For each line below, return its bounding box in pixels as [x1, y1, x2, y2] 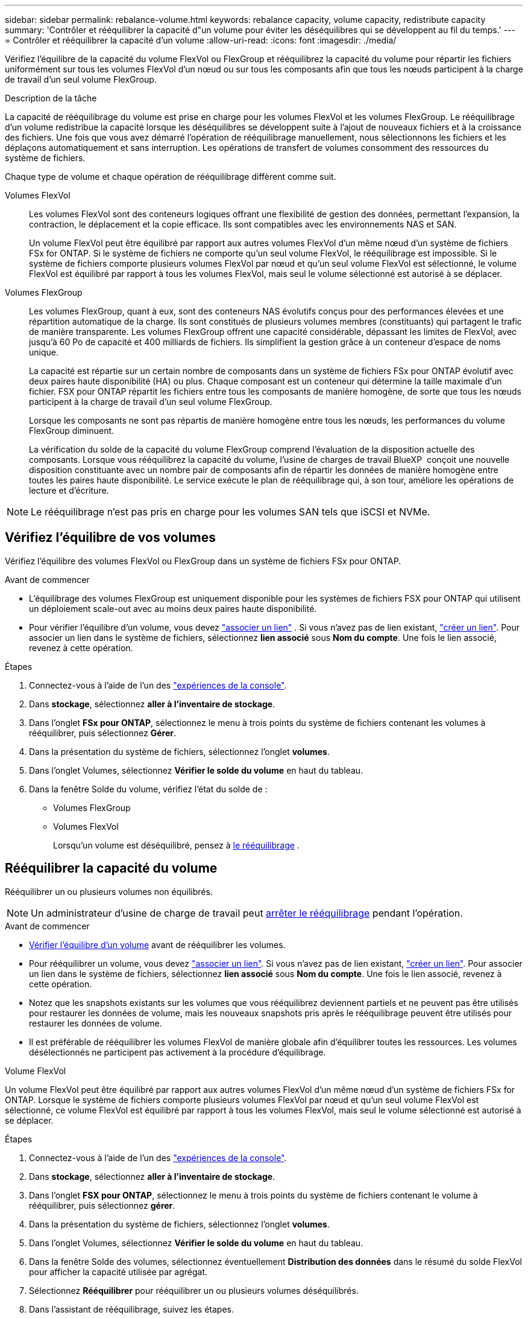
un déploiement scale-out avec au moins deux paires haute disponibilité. [29, 603, 317, 614]
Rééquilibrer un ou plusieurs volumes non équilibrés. [5, 886, 213, 897]
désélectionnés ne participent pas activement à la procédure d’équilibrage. [29, 1046, 326, 1057]
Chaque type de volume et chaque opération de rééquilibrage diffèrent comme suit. [5, 171, 336, 182]
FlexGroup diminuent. [29, 425, 115, 436]
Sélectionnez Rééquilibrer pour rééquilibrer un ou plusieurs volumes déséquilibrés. [29, 1285, 359, 1296]
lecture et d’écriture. [29, 485, 109, 495]
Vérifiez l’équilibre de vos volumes [5, 530, 216, 546]
